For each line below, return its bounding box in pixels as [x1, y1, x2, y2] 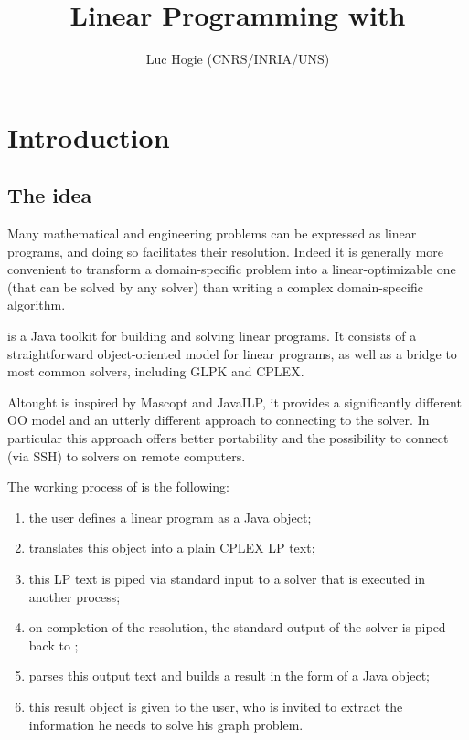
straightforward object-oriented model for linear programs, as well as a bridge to [7, 344, 457, 363]
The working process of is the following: [7, 477, 229, 496]
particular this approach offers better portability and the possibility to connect [7, 428, 449, 448]
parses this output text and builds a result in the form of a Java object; [28, 666, 431, 685]
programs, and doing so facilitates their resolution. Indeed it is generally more [7, 241, 444, 260]
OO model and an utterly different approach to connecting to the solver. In [7, 410, 430, 429]
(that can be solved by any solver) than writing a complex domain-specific [7, 277, 423, 296]
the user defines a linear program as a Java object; [28, 507, 312, 526]
